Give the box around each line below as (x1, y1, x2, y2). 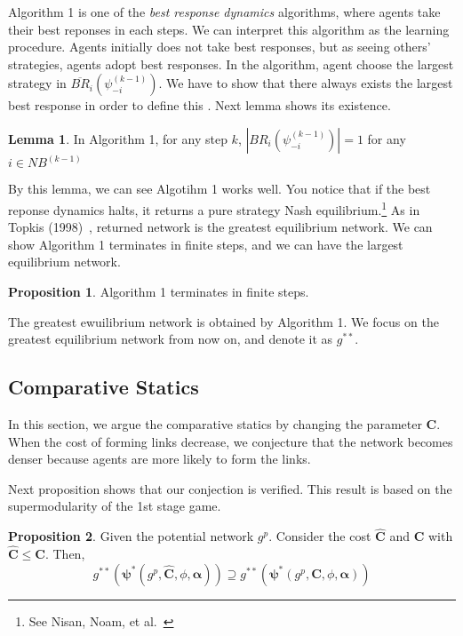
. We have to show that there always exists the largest (158, 74, 453, 92)
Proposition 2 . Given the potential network (8, 527, 254, 545)
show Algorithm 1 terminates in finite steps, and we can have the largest (8, 235, 403, 253)
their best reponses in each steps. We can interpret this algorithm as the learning (8, 20, 450, 38)
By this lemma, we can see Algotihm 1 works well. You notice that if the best (8, 179, 431, 198)
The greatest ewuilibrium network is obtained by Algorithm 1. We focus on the (8, 312, 439, 330)
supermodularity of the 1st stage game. (8, 497, 221, 515)
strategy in (8, 74, 67, 92)
